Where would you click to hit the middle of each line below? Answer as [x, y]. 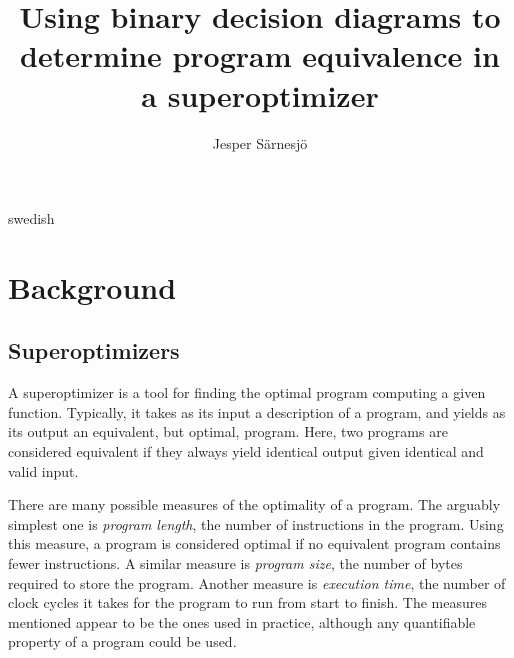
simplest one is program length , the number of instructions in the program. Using [256, 523]
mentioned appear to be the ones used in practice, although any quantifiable [242, 621]
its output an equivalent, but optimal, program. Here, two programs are [228, 431]
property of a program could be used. [122, 641]
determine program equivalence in [260, 55]
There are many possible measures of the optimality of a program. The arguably [254, 504]
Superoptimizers [94, 350]
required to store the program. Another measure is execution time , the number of [257, 582]
